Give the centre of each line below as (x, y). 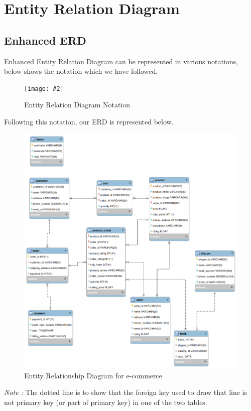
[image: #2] (44, 89)
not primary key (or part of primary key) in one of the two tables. (106, 402)
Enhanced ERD (45, 40)
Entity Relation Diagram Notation (77, 105)
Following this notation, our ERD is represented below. (89, 122)
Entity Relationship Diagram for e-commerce (93, 375)
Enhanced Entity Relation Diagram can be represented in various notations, (121, 61)
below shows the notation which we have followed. (81, 71)
